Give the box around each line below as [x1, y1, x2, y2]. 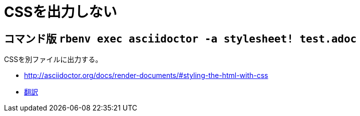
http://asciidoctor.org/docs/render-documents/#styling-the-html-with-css [24, 71, 268, 80]
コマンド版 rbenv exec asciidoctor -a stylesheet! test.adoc [4, 32, 357, 45]
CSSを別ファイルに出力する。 [4, 55, 103, 64]
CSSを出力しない [4, 3, 117, 20]
